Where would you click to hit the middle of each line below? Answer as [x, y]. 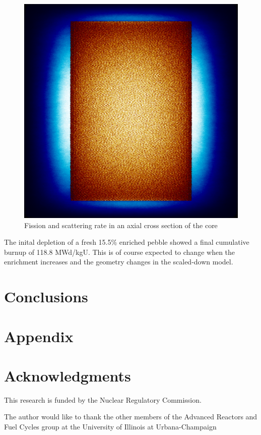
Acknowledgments [68, 375]
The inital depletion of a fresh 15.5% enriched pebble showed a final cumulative [127, 242]
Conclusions [46, 296]
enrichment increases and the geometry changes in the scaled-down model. [119, 262]
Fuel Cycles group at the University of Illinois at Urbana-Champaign [110, 427]
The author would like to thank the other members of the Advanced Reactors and [131, 417]
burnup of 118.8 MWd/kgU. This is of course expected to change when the [120, 252]
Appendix [39, 336]
